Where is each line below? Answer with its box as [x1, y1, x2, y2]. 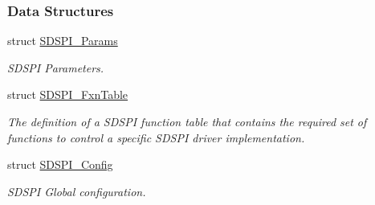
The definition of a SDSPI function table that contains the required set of [7, 113, 367, 129]
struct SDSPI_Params [7, 32, 118, 49]
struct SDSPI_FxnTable [7, 86, 128, 103]
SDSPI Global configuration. [7, 182, 146, 199]
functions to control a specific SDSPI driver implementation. [7, 129, 305, 146]
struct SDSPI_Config [7, 156, 113, 173]
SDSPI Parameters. [7, 59, 104, 76]
